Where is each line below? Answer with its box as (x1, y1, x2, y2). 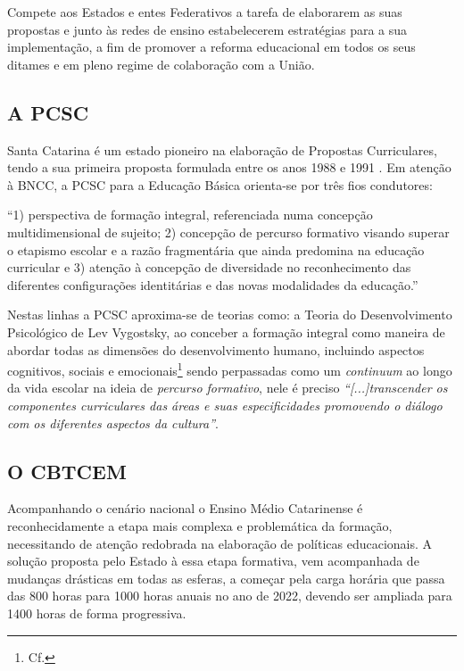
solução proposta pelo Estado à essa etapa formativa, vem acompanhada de (7, 551, 419, 570)
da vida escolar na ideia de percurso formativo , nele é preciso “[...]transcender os (7, 378, 448, 397)
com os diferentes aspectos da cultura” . (7, 413, 219, 432)
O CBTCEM (7, 457, 127, 485)
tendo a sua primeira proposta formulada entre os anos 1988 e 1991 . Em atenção (7, 158, 452, 177)
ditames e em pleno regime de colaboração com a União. (7, 54, 315, 73)
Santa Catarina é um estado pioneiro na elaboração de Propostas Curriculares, (7, 140, 437, 159)
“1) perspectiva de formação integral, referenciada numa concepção (7, 205, 373, 224)
